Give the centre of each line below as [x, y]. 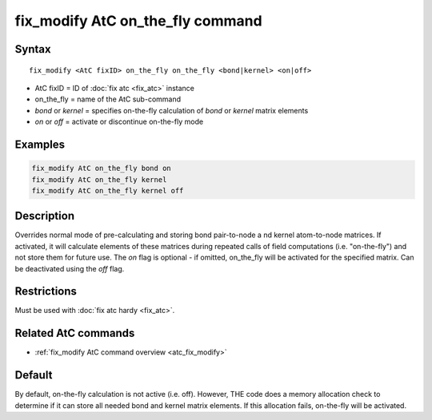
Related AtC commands [75, 333]
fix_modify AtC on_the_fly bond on [101, 168]
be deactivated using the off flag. [70, 268]
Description [45, 216]
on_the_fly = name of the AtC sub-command [108, 99]
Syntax [33, 49]
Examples [40, 144]
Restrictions [46, 291]
